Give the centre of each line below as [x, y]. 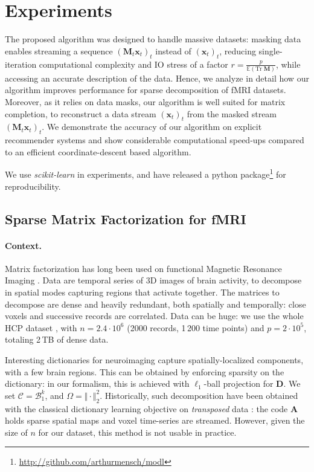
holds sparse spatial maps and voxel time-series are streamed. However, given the [155, 420]
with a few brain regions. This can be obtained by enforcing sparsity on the [145, 371]
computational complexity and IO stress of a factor [133, 64]
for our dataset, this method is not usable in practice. [137, 432]
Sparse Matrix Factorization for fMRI [126, 218]
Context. [24, 245]
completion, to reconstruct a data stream [81, 113]
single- [271, 50]
